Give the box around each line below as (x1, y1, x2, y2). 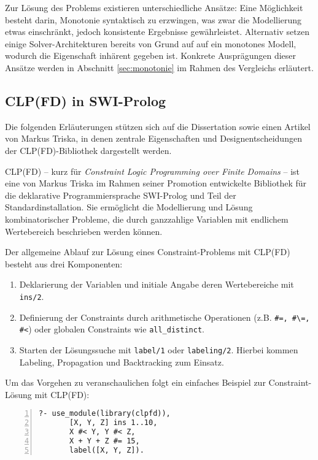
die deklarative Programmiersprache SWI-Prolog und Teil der (5, 188, 236, 201)
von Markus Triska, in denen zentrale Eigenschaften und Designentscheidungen (5, 132, 302, 145)
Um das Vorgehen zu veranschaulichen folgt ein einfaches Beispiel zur (5, 376, 266, 389)
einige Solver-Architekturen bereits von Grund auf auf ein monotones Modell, (5, 37, 297, 50)
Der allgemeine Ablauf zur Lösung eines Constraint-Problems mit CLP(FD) (5, 245, 290, 258)
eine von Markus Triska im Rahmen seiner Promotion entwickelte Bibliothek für (5, 177, 307, 190)
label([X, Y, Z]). (69, 445, 144, 454)
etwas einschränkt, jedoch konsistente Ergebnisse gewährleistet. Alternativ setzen (5, 25, 309, 38)
